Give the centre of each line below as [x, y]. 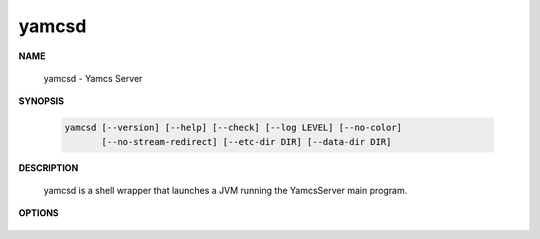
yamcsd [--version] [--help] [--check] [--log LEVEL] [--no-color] [233, 128]
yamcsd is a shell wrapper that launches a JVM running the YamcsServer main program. [225, 191]
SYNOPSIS [41, 101]
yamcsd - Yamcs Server [93, 78]
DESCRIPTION [48, 167]
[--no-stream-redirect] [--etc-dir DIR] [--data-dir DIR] [246, 141]
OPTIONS [38, 213]
